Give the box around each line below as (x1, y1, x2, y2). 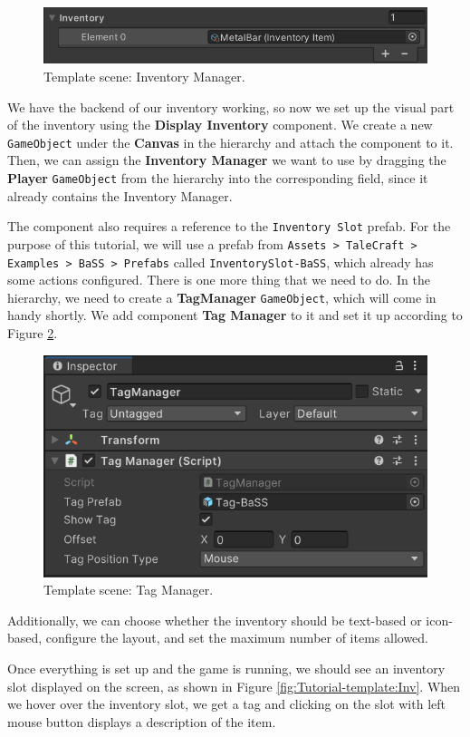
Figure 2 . (7, 324, 58, 343)
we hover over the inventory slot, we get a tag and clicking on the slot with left (7, 694, 446, 713)
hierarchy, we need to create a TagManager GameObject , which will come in (7, 287, 436, 306)
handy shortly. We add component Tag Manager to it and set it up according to (7, 305, 463, 325)
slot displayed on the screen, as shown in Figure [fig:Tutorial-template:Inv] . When (7, 676, 461, 695)
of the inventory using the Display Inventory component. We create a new (7, 115, 433, 134)
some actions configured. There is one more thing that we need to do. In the (7, 270, 430, 289)
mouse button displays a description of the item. (7, 712, 276, 731)
